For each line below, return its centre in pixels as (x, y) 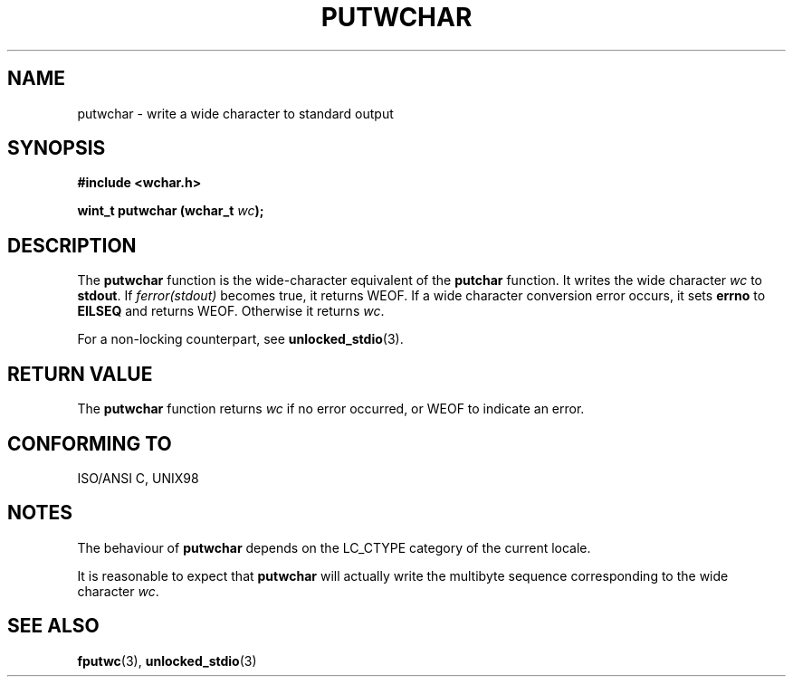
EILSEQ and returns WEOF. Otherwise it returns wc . (231, 311)
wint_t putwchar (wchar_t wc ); (171, 211)
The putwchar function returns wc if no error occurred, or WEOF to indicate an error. (331, 409)
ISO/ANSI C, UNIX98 (138, 478)
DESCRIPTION (72, 245)
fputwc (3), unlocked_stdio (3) (167, 660)
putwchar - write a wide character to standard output (235, 113)
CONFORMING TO (90, 443)
